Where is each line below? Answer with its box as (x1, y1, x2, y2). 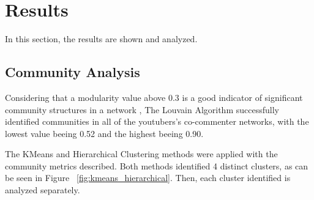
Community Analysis (5, 62, 140, 81)
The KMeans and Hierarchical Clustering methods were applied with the (5, 147, 278, 160)
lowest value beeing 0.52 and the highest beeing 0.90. (5, 127, 204, 139)
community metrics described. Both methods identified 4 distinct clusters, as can (5, 159, 308, 172)
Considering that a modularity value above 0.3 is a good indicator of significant (5, 91, 303, 103)
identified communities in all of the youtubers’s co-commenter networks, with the (5, 115, 309, 128)
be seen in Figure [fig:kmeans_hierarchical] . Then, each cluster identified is (5, 171, 291, 184)
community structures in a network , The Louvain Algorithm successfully (5, 103, 279, 116)
